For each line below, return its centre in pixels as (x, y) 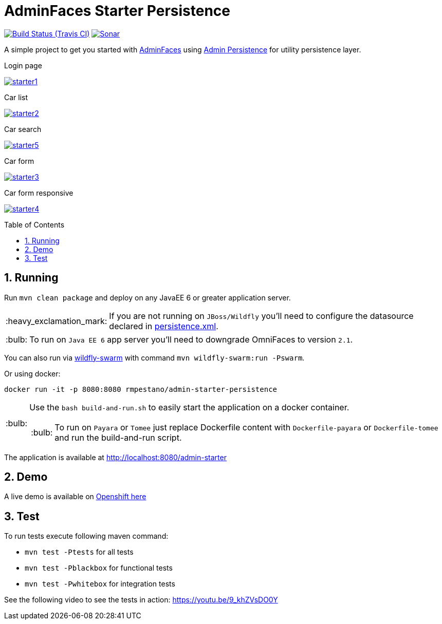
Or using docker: (32, 373)
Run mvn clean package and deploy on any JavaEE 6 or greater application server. (148, 297)
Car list (16, 97)
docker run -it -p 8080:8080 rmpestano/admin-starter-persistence (141, 389)
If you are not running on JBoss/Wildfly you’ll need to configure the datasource (261, 316)
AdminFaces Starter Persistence (117, 11)
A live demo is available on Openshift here (75, 497)
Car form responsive (39, 193)
